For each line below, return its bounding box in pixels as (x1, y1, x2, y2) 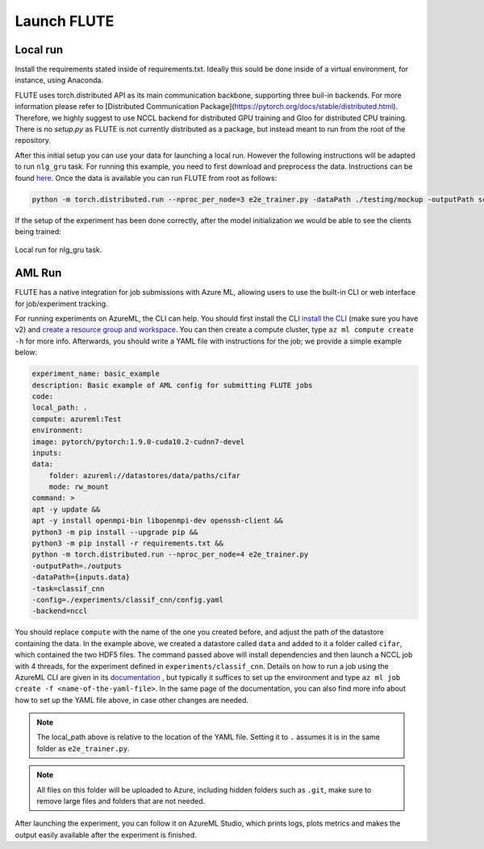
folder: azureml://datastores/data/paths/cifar (48, 471, 241, 480)
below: (15, 347, 38, 357)
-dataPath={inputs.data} (31, 573, 131, 582)
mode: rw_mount (48, 482, 109, 492)
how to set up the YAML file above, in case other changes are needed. (15, 695, 249, 704)
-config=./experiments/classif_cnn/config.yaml (31, 595, 223, 604)
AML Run (15, 267, 62, 280)
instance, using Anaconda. (15, 75, 104, 85)
